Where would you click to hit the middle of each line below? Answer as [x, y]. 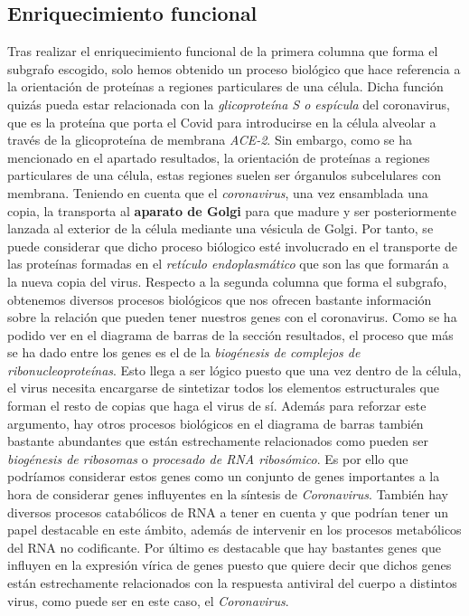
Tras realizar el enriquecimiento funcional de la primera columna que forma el [223, 51]
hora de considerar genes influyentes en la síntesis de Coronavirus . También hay [228, 494]
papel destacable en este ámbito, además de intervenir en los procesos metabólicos [234, 530]
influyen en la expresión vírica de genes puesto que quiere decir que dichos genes [230, 565]
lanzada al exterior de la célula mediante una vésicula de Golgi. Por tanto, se [220, 228]
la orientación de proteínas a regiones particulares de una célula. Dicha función [225, 86]
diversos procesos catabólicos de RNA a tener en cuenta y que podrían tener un [228, 512]
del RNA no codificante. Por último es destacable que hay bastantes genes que [224, 547]
